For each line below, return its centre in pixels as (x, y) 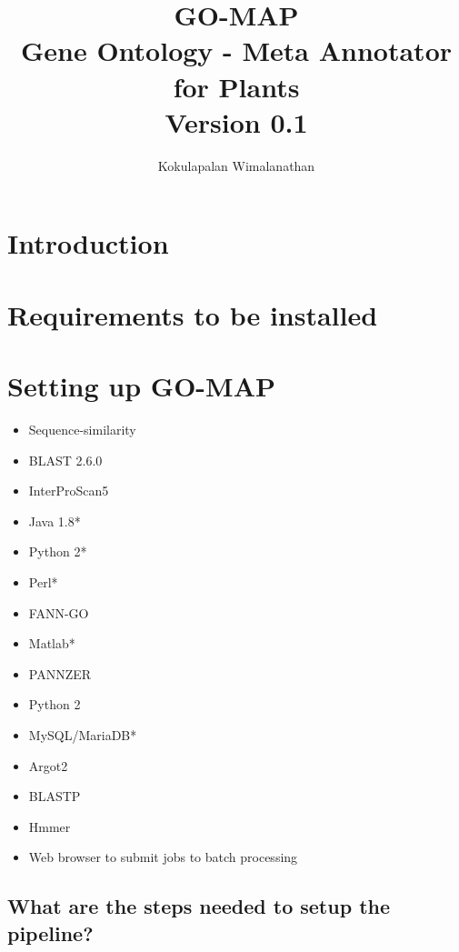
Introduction (88, 243)
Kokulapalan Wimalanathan (236, 165)
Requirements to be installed (193, 314)
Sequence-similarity (82, 429)
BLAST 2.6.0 (65, 460)
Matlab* (52, 643)
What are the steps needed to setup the (199, 906)
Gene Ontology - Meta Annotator (236, 50)
